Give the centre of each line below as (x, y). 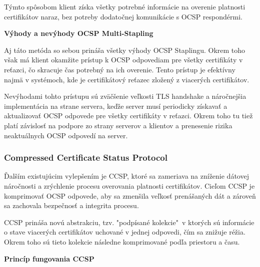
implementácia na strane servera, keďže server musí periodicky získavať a (116, 106)
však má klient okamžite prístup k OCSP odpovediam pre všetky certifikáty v (123, 60)
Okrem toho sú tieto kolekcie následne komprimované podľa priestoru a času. (122, 241)
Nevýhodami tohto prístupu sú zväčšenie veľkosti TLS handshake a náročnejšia (125, 96)
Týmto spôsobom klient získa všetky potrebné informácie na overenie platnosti (125, 6)
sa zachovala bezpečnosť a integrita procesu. (71, 205)
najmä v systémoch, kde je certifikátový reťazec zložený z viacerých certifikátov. (127, 79)
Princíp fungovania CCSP (49, 258)
